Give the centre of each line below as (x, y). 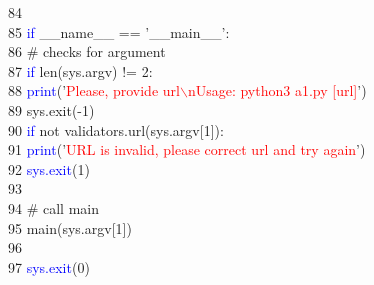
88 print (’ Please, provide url (94, 90)
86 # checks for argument (87, 51)
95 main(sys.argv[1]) (70, 227)
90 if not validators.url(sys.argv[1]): (116, 129)
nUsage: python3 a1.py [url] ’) (277, 90)
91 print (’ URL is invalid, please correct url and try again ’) (187, 149)
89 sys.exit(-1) (51, 109)
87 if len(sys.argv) (63, 70)
